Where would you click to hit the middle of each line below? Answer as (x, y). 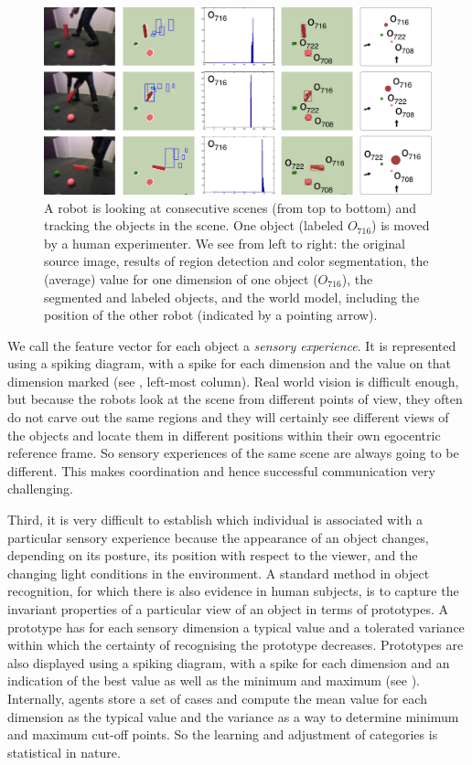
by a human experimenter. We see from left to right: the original (225, 243)
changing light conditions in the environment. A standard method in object (219, 573)
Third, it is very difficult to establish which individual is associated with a (215, 520)
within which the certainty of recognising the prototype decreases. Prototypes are (236, 645)
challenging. (40, 489)
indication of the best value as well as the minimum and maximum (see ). (214, 680)
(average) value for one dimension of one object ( (181, 278)
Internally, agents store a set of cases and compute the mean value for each (217, 698)
